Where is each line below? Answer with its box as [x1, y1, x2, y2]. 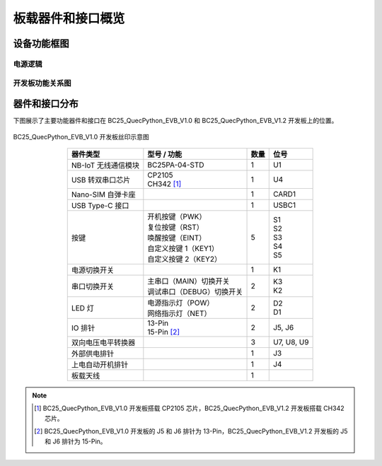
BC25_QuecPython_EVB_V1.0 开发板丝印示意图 [13, 132, 149, 141]
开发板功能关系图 [13, 78, 71, 88]
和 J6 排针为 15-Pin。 [45, 437, 107, 445]
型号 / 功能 [147, 149, 183, 159]
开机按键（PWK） [147, 211, 207, 221]
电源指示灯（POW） [147, 298, 214, 308]
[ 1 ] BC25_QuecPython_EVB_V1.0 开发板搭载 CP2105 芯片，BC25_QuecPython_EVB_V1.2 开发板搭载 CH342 [34, 404, 345, 413]
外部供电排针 [71, 349, 115, 359]
